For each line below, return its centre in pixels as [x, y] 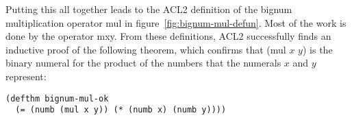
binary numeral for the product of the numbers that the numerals [143, 63]
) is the [317, 49]
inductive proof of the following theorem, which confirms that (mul [146, 49]
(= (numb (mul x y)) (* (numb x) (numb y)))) [121, 110]
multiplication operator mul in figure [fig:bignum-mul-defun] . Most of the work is [176, 22]
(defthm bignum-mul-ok [57, 98]
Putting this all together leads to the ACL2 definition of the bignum [149, 9]
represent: [26, 76]
